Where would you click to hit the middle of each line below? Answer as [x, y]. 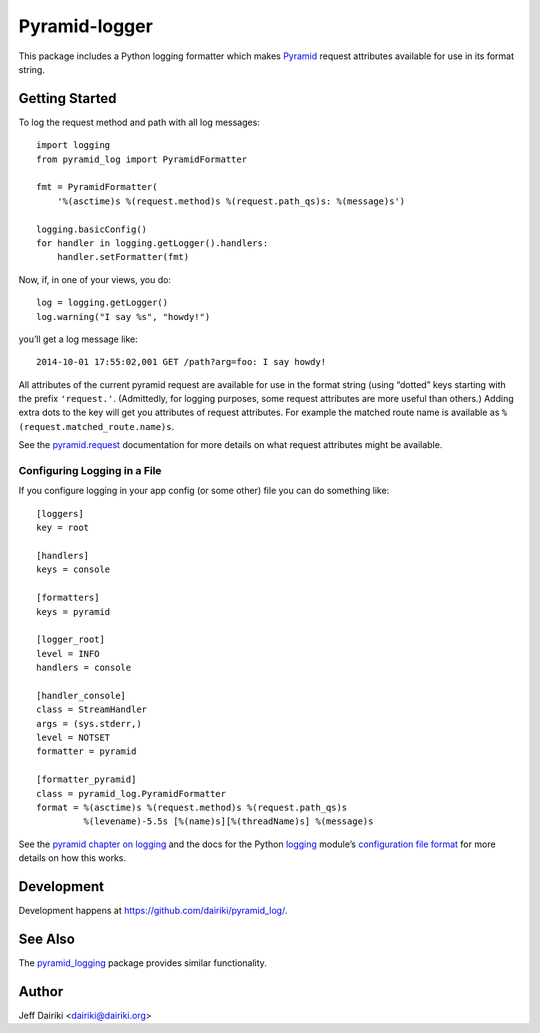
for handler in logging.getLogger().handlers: [152, 243]
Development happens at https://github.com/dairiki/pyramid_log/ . [153, 911]
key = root [63, 528]
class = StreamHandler [92, 709]
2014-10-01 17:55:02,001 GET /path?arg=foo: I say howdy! [181, 362]
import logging [73, 145]
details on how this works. [72, 858]
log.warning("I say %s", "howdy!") [123, 316]
